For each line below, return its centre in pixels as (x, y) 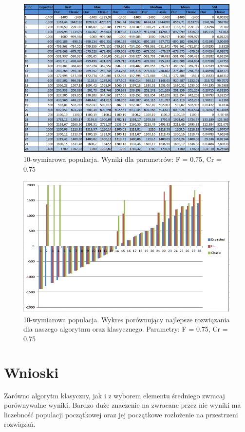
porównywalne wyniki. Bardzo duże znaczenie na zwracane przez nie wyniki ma (122, 405)
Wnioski (31, 372)
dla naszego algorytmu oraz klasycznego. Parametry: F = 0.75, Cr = (126, 329)
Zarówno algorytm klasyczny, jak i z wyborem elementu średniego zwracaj (114, 395)
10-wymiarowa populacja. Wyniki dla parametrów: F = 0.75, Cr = (122, 159)
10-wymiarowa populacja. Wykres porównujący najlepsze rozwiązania (127, 319)
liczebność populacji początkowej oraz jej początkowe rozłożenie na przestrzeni (121, 414)
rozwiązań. (20, 424)
